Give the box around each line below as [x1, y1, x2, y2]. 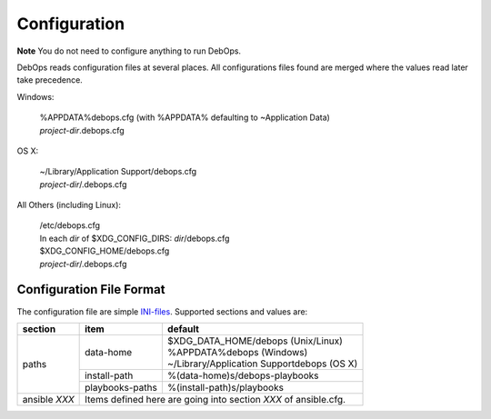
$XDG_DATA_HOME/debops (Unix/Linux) [166, 334, 343, 347]
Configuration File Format [16, 282, 165, 297]
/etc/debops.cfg [39, 220, 100, 231]
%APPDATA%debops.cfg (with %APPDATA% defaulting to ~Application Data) [39, 112, 331, 123]
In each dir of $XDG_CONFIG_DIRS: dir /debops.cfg [39, 233, 230, 244]
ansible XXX [22, 393, 75, 405]
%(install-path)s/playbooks [166, 381, 284, 394]
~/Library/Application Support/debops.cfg [39, 166, 197, 177]
